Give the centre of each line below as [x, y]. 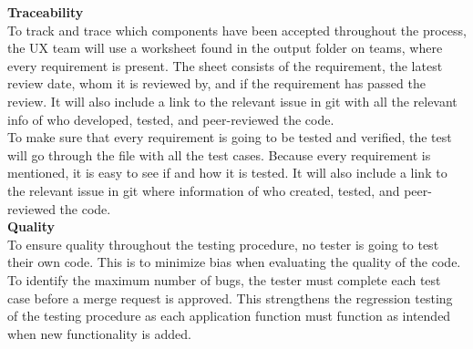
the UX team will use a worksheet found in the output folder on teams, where [225, 48]
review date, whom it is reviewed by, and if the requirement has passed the [216, 83]
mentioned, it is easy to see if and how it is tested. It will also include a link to [227, 173]
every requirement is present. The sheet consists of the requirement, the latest [225, 65]
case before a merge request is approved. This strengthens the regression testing [230, 298]
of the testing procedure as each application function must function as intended [229, 316]
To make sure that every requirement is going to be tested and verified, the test [230, 137]
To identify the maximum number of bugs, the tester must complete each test [224, 279]
